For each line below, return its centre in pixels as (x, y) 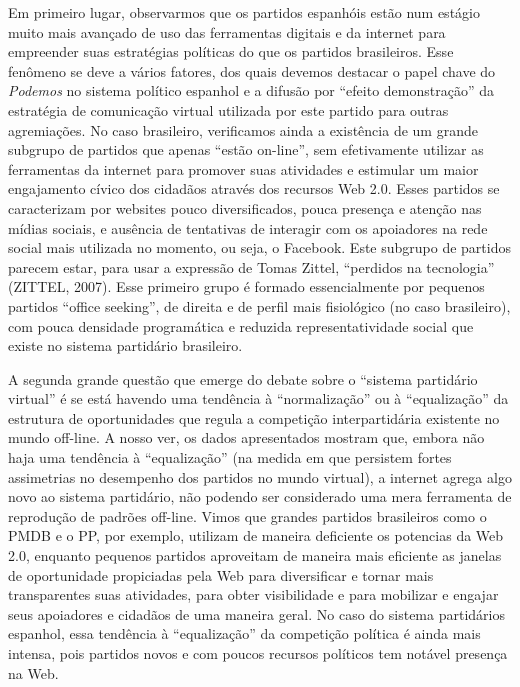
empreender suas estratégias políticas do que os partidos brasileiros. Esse (231, 51)
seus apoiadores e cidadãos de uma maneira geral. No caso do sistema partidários (256, 613)
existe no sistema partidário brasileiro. (125, 345)
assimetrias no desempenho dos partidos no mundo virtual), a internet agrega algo (260, 476)
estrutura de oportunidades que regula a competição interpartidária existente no (254, 417)
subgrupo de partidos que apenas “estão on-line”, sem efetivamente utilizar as (246, 149)
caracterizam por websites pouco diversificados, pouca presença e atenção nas (245, 207)
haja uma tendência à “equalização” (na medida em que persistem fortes (230, 457)
